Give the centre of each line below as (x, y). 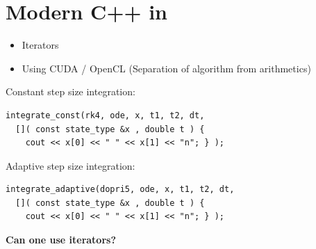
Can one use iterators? (61, 240)
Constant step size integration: (70, 91)
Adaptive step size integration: (70, 165)
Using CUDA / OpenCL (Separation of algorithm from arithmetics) (166, 68)
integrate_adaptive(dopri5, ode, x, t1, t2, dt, (120, 190)
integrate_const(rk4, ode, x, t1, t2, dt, (105, 115)
